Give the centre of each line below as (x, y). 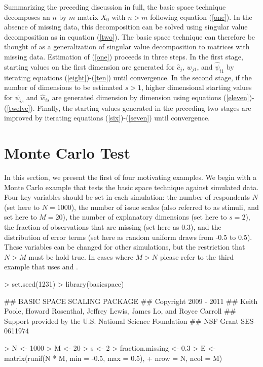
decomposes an (27, 17)
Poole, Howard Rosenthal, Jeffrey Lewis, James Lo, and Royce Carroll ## (120, 311)
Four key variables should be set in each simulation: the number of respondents (127, 197)
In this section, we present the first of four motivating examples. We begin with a (130, 177)
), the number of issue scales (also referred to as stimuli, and (165, 207)
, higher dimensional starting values (196, 87)
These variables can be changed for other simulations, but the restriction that (125, 247)
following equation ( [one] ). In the (201, 17)
